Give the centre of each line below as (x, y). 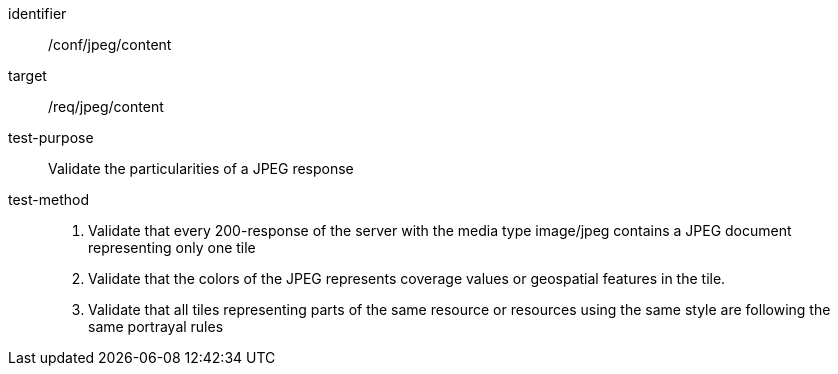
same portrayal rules (156, 326)
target (27, 75)
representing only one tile (172, 247)
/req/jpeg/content (106, 106)
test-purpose (51, 137)
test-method (48, 199)
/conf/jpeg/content (110, 44)
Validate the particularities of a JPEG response (201, 168)
